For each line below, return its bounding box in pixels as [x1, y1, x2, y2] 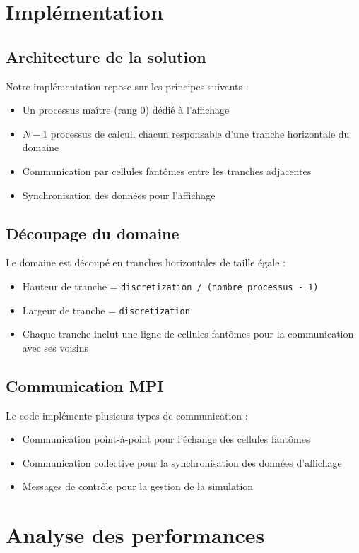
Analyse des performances [6, 521, 265, 549]
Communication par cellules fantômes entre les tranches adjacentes [22, 163, 312, 178]
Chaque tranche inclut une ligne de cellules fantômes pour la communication [22, 326, 354, 341]
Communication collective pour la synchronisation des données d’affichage [22, 455, 342, 470]
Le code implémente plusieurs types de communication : [6, 408, 248, 422]
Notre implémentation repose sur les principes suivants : [6, 78, 249, 93]
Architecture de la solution [6, 45, 206, 67]
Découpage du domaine [6, 222, 179, 244]
